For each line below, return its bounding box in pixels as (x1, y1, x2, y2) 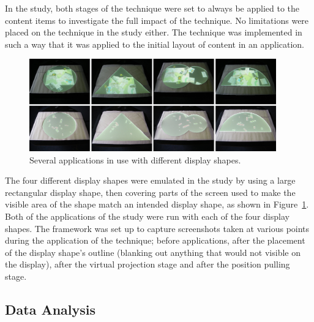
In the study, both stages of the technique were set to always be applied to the (5, 2, 300, 14)
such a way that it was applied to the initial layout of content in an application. (5, 37, 305, 50)
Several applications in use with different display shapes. (29, 153, 241, 166)
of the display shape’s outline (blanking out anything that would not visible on (5, 245, 301, 258)
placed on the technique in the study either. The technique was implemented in (5, 26, 302, 39)
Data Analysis (5, 299, 96, 318)
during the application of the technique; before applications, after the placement (5, 234, 305, 247)
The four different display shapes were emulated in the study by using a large (5, 174, 296, 187)
